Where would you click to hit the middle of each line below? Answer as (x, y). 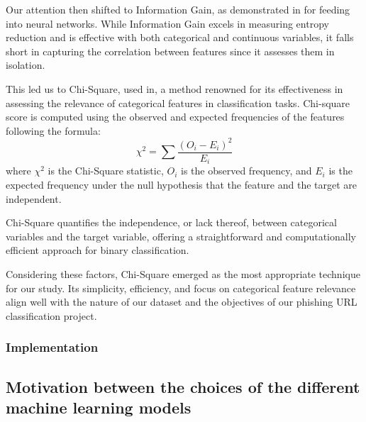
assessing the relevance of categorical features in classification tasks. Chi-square (178, 102)
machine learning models (99, 407)
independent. (34, 198)
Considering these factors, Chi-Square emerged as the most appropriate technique (183, 273)
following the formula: (53, 130)
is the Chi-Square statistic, (106, 171)
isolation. (26, 65)
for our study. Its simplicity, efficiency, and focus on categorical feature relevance (181, 288)
